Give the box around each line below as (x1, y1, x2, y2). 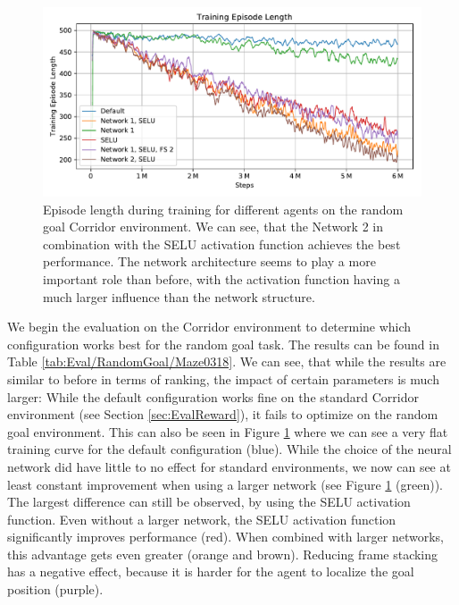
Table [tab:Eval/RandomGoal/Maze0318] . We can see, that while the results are (7, 352, 446, 371)
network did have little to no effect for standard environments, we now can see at (7, 457, 451, 475)
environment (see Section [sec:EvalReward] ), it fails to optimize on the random (7, 405, 438, 424)
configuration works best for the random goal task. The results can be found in (7, 334, 439, 353)
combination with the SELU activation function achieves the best (43, 234, 401, 253)
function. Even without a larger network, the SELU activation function (7, 509, 396, 528)
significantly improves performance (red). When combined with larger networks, (7, 527, 444, 546)
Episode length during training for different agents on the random (43, 199, 404, 218)
